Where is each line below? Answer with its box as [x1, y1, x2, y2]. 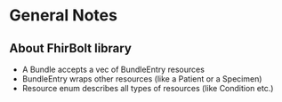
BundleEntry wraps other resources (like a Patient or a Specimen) [21, 74, 262, 84]
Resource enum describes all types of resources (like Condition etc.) [21, 83, 274, 93]
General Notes [9, 5, 118, 26]
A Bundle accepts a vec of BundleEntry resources [21, 64, 205, 75]
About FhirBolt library [9, 41, 132, 56]
